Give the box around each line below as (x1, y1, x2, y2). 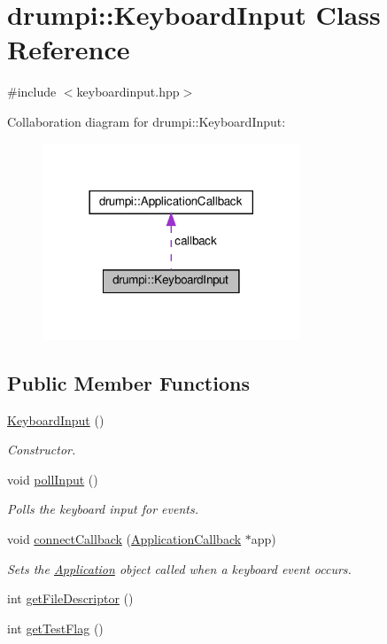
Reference (7, 31, 130, 67)
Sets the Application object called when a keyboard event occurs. (7, 559, 352, 578)
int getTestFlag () (7, 618, 104, 637)
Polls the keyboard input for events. (7, 500, 198, 518)
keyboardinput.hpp (76, 82, 180, 101)
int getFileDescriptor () (7, 589, 134, 608)
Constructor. (7, 440, 76, 459)
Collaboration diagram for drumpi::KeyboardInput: (7, 112, 286, 130)
